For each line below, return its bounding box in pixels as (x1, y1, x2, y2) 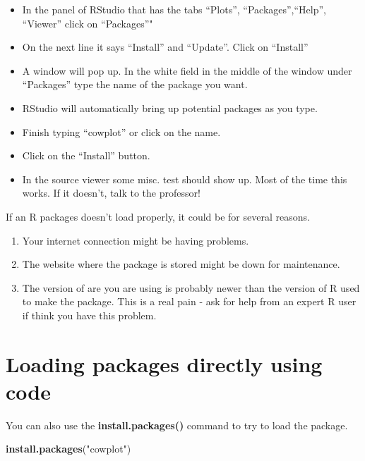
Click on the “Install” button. (22, 148, 150, 163)
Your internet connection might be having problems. (22, 233, 249, 247)
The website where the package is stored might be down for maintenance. (22, 257, 340, 271)
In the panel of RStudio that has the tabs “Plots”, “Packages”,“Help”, (22, 2, 327, 16)
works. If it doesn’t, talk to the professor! (22, 185, 201, 200)
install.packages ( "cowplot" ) (6, 441, 131, 456)
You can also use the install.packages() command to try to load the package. (6, 417, 348, 432)
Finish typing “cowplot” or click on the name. (22, 124, 221, 139)
